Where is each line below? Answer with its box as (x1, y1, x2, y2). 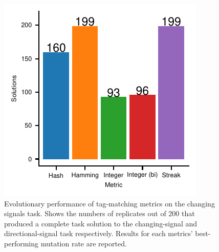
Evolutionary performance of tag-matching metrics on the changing (4, 198, 215, 208)
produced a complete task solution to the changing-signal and (4, 218, 198, 228)
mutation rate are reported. (40, 238, 127, 248)
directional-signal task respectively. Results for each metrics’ (4, 228, 193, 239)
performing (4, 238, 38, 248)
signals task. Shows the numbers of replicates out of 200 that (4, 208, 195, 219)
